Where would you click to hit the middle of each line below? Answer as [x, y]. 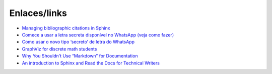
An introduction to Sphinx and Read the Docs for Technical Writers [91, 63]
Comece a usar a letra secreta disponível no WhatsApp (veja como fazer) [98, 34]
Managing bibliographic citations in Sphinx [66, 28]
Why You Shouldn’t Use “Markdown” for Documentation [80, 56]
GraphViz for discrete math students [59, 49]
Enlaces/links [38, 13]
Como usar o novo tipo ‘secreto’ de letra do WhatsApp [78, 42]
